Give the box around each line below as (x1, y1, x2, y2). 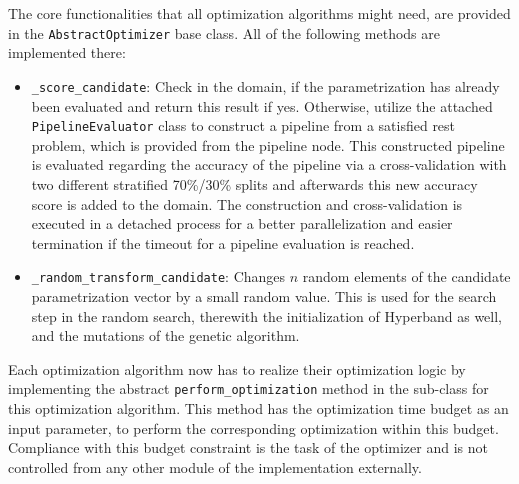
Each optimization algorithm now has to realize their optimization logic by (8, 358, 466, 379)
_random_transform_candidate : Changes (31, 266, 286, 287)
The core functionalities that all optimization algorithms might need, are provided (8, 3, 511, 23)
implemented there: (8, 42, 126, 63)
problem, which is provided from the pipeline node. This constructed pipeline (31, 134, 505, 155)
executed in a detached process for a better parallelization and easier (31, 213, 453, 234)
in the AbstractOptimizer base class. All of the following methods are (8, 22, 440, 43)
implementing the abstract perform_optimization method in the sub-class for (8, 378, 489, 399)
